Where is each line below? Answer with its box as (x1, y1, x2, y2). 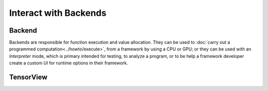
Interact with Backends (9, 7, 107, 18)
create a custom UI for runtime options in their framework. (9, 60, 129, 66)
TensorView (9, 73, 48, 82)
